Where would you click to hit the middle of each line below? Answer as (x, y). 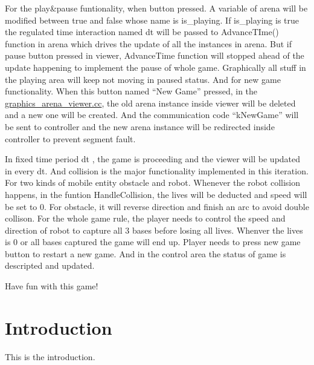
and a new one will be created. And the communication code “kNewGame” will (152, 115)
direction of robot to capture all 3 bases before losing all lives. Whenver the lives (154, 230)
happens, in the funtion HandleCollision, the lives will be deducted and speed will (156, 194)
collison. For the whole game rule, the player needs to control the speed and (145, 218)
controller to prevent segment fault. (70, 138)
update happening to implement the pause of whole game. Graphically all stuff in (155, 67)
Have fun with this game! (52, 286)
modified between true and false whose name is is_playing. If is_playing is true (152, 20)
